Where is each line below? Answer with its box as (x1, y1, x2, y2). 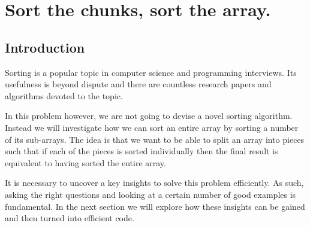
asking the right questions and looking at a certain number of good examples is (5, 188, 296, 200)
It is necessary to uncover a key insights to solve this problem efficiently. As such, (5, 176, 304, 189)
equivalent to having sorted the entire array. (5, 156, 166, 169)
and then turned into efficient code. (5, 212, 134, 224)
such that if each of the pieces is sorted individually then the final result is (5, 145, 278, 157)
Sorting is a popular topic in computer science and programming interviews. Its (5, 66, 297, 78)
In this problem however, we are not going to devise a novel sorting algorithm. (5, 109, 293, 122)
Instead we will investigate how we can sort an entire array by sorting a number (5, 121, 299, 133)
